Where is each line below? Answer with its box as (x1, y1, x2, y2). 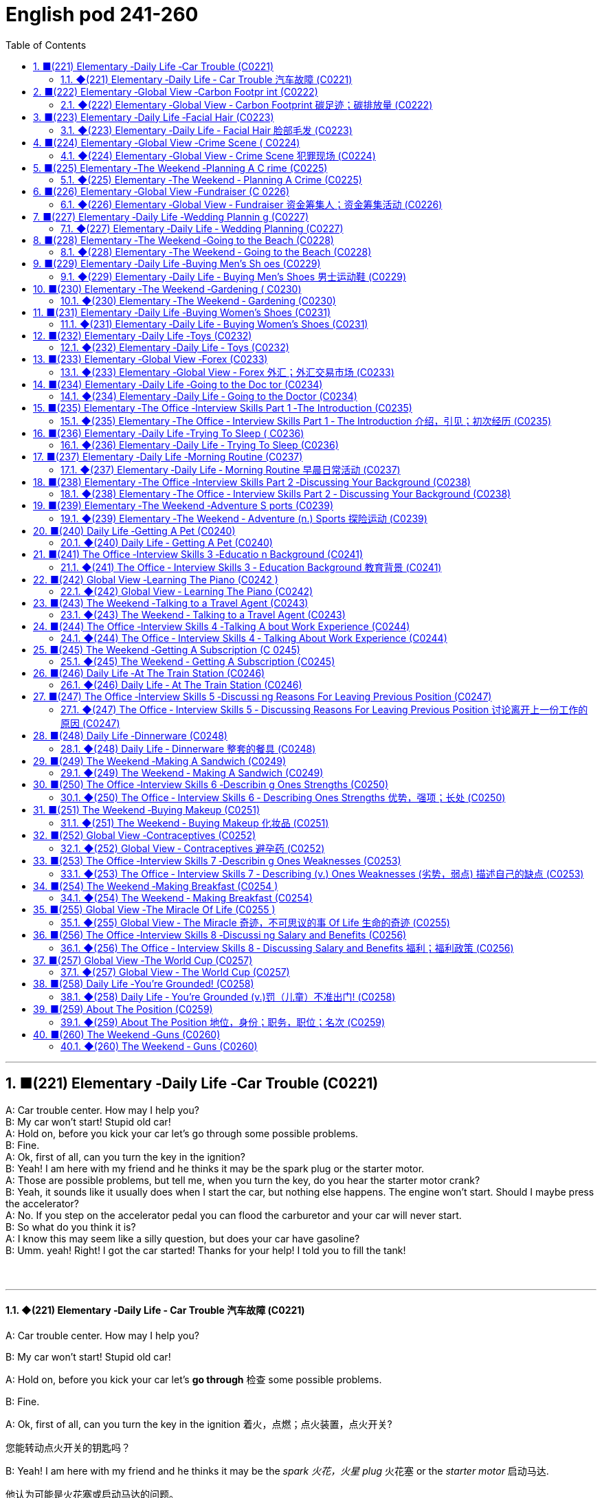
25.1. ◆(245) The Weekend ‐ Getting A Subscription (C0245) (60, 655, 335, 667)
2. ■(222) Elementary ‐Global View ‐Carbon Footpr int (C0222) (33, 85, 318, 98)
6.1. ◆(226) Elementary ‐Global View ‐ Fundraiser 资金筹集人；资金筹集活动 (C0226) (60, 198, 443, 210)
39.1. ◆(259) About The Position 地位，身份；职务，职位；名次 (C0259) (60, 1016, 386, 1028)
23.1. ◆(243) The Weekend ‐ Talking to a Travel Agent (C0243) (60, 608, 346, 621)
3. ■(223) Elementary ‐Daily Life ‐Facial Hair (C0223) (33, 111, 274, 123)
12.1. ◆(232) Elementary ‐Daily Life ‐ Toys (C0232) (60, 341, 289, 353)
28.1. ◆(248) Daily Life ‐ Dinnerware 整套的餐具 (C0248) (60, 742, 316, 754)
